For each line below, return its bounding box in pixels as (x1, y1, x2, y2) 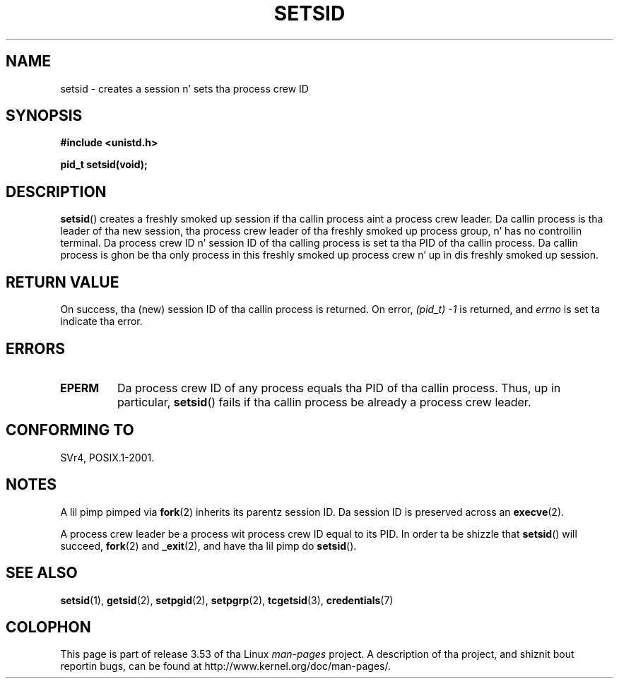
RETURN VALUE (6, 273, 119, 291)
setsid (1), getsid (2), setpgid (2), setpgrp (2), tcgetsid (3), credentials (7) (60, 594, 394, 606)
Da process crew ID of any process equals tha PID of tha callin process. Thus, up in (117, 380, 561, 395)
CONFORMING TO (6, 421, 134, 440)
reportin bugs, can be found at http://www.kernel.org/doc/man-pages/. (60, 660, 391, 673)
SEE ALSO (6, 564, 78, 582)
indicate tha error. (60, 315, 143, 328)
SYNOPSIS (6, 107, 83, 125)
